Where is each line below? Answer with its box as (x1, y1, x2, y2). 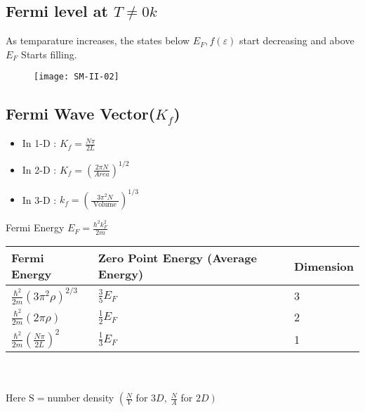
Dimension (293, 257, 354, 274)
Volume (93, 200, 117, 208)
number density (47, 390, 114, 405)
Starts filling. (21, 46, 77, 61)
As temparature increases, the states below (6, 33, 190, 48)
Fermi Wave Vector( (6, 103, 156, 124)
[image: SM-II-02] (34, 72, 119, 82)
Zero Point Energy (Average (98, 250, 257, 266)
